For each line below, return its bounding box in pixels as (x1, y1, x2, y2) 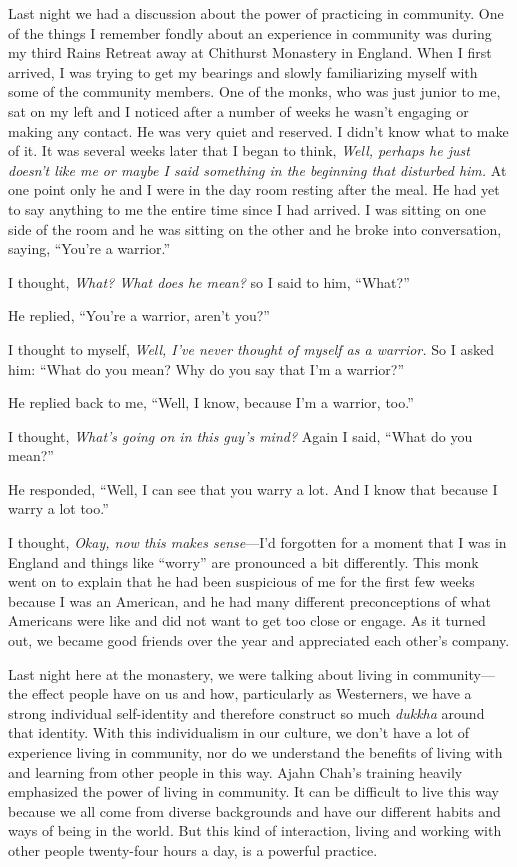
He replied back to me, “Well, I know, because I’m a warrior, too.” (8, 392, 414, 413)
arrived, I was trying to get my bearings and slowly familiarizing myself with (8, 61, 478, 82)
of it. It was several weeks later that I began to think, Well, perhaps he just (8, 140, 470, 161)
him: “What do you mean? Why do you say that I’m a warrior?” (8, 358, 405, 379)
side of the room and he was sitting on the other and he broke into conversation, (8, 218, 502, 239)
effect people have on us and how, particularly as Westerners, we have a (32, 683, 472, 704)
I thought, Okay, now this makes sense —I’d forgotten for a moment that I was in (8, 532, 507, 553)
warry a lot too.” (8, 498, 109, 519)
